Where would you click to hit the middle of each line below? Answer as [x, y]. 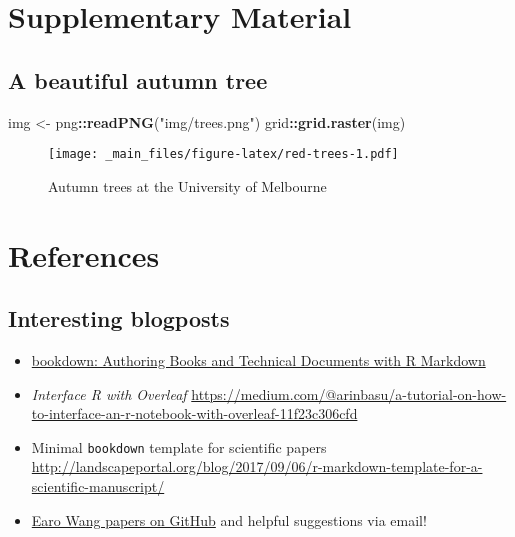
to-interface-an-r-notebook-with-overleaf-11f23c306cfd [194, 413]
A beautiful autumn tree [138, 79]
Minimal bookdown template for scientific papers [179, 446]
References [84, 254]
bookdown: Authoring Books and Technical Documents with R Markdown [258, 360]
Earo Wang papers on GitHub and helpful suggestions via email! [229, 519]
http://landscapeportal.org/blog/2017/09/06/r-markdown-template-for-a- [257, 466]
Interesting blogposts [119, 318]
